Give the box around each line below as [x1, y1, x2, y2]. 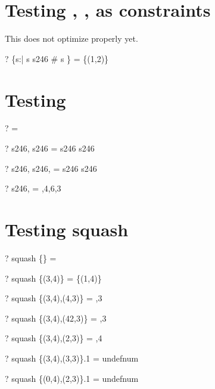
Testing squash [5, 217, 129, 241]
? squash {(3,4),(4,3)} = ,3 [5, 292, 102, 304]
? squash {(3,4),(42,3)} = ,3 [5, 311, 107, 324]
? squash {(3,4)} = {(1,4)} [5, 271, 102, 284]
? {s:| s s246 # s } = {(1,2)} [5, 52, 109, 64]
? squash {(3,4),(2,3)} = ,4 [5, 332, 102, 344]
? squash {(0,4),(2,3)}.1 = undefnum [5, 372, 139, 384]
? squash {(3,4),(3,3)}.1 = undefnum [5, 351, 139, 364]
